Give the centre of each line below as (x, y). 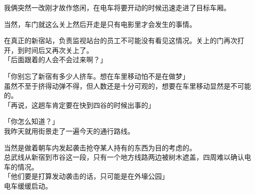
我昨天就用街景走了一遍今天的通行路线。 (69, 131)
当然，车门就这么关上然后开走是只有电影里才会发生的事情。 (100, 24)
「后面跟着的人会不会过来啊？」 (55, 60)
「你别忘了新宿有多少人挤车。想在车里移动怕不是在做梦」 (97, 76)
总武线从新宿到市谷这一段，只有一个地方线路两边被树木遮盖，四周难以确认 (124, 157)
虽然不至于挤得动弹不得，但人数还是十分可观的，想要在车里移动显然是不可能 (127, 85)
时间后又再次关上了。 (59, 50)
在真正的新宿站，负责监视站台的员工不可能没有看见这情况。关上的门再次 (121, 40)
